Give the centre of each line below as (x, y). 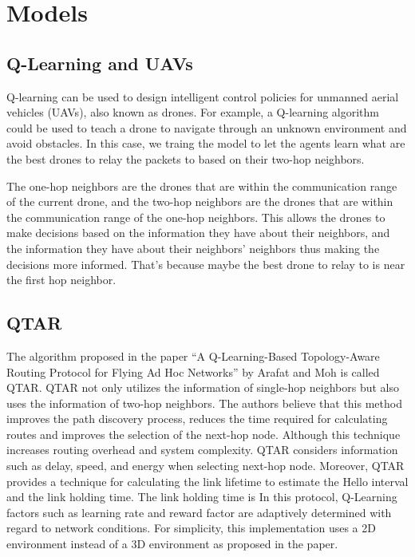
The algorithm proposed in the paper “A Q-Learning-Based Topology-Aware (193, 356)
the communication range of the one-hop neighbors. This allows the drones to (196, 217)
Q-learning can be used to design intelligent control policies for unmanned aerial (203, 96)
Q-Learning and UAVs (100, 63)
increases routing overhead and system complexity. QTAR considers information (202, 450)
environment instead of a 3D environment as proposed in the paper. (172, 544)
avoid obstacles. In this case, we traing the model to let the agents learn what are (206, 143)
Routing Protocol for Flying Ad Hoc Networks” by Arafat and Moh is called (193, 371)
